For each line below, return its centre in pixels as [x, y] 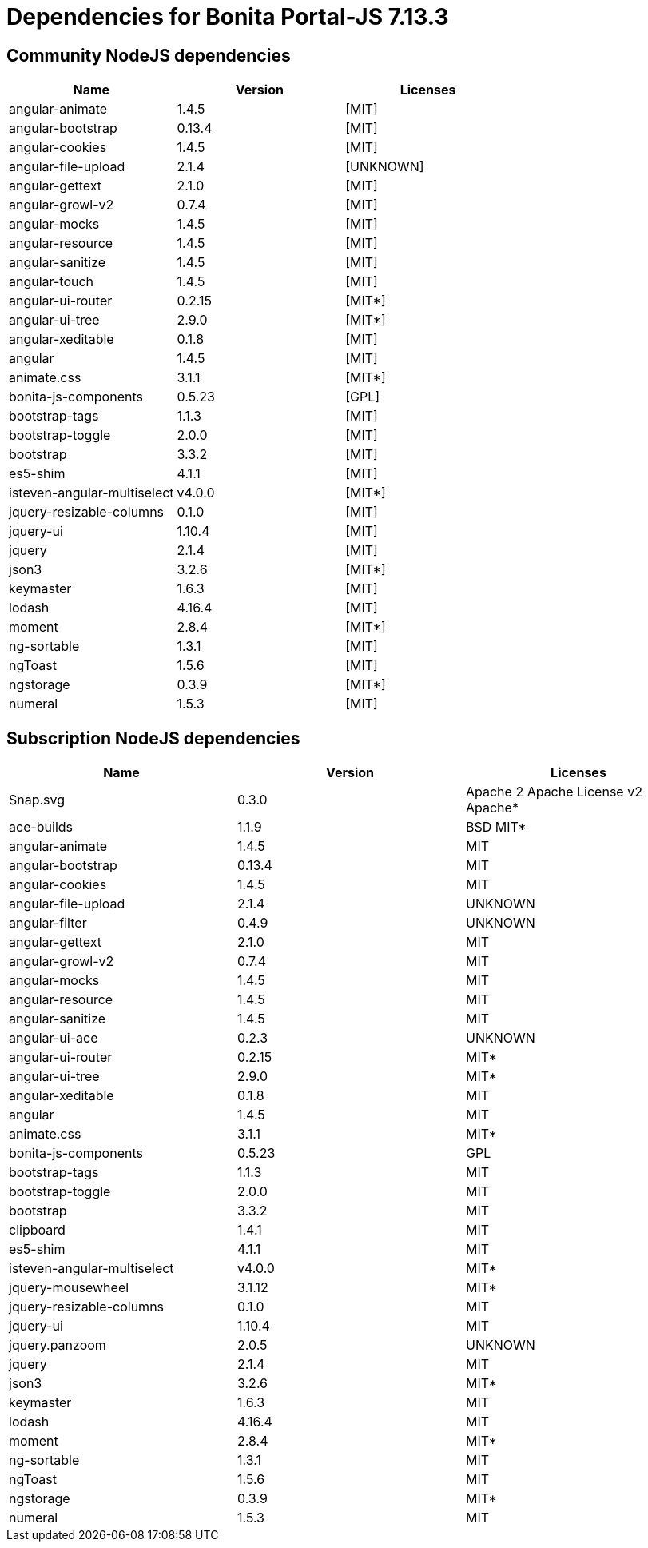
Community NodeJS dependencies [149, 55]
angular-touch [52, 282]
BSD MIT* [496, 827]
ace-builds [41, 827]
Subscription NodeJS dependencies [153, 738]
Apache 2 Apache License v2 [554, 792]
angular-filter [48, 923]
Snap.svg [37, 800]
